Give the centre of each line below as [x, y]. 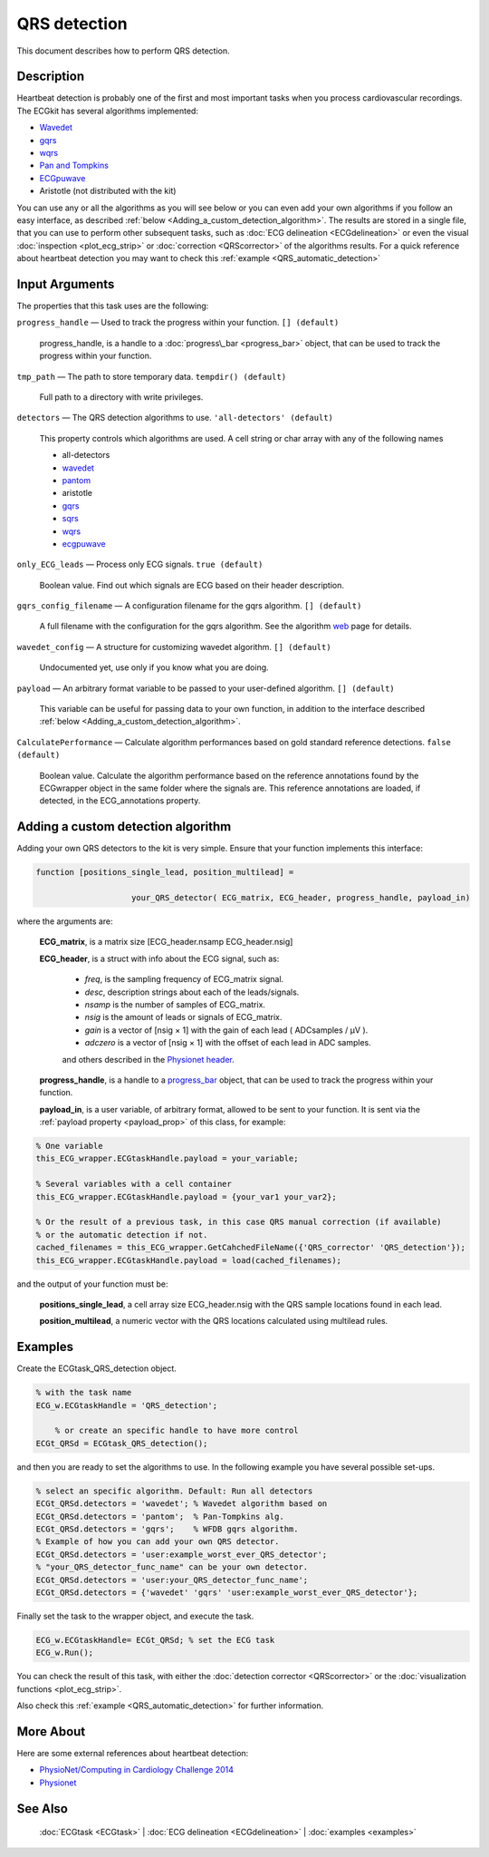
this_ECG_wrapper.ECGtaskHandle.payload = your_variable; [167, 1159]
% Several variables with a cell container [134, 1184]
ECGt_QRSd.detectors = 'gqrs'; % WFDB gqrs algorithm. [167, 1529]
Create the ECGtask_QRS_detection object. [96, 1368]
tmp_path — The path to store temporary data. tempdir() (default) [152, 376]
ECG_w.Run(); [65, 1653]
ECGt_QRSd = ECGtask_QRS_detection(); [122, 1443]
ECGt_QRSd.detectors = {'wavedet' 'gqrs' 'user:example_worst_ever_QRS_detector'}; [227, 1592]
